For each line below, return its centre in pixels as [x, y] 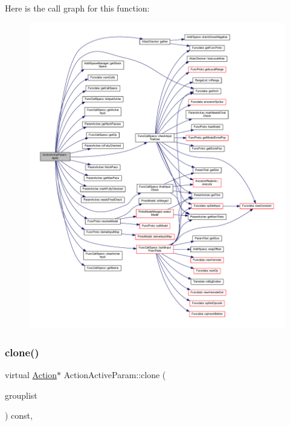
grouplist [21, 395]
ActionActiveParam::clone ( [115, 375]
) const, [19, 415]
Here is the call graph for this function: [77, 8]
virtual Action [31, 375]
